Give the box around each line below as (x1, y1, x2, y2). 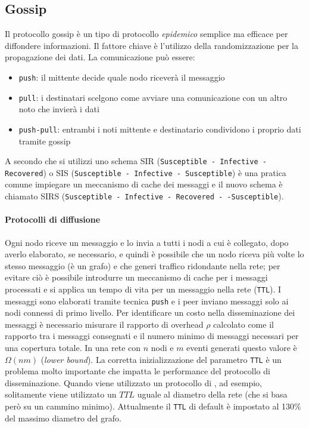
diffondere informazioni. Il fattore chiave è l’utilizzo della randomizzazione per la (5, 39, 298, 51)
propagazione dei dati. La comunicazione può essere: (5, 51, 195, 63)
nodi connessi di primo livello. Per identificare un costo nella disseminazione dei (5, 306, 295, 319)
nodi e (151, 341, 174, 353)
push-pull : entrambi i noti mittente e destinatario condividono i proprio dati (18, 122, 301, 135)
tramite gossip (18, 134, 71, 147)
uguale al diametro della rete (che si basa (137, 388, 288, 401)
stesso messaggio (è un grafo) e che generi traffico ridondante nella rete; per (5, 259, 280, 272)
